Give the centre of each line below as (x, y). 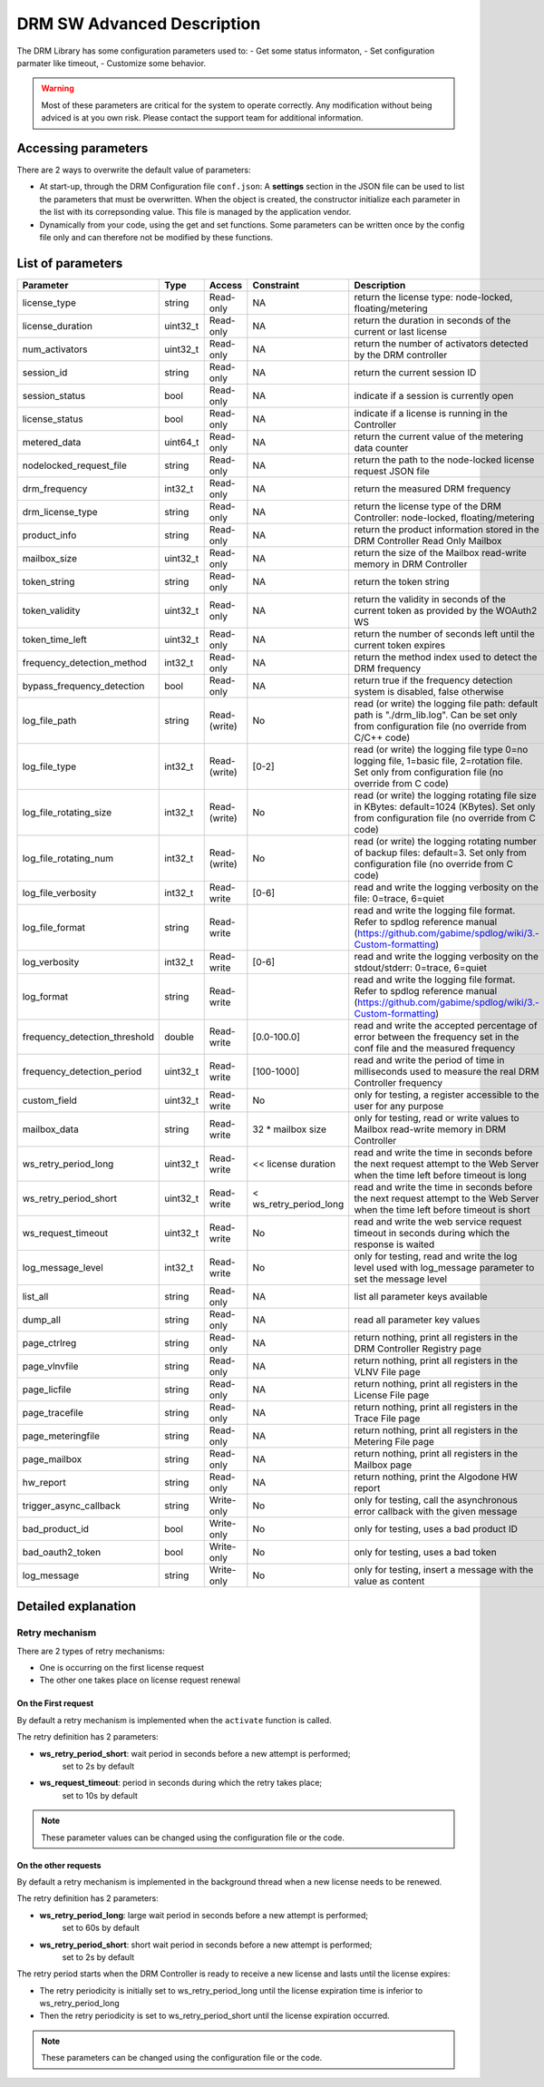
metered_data (52, 442)
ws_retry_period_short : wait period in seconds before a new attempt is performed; (195, 1753)
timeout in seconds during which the (432, 1233)
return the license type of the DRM (428, 506)
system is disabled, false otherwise (429, 691)
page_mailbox (52, 1458)
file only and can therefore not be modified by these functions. (156, 237)
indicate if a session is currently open (434, 395)
